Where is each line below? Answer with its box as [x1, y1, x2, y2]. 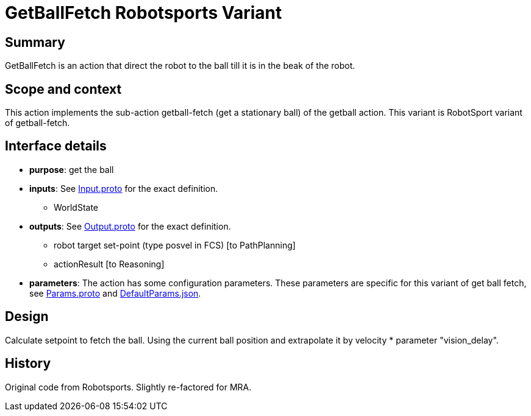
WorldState [54, 202, 99, 213]
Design [5, 309, 49, 325]
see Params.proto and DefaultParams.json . [29, 287, 201, 298]
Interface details [5, 138, 107, 154]
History [5, 356, 51, 372]
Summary [5, 34, 65, 50]
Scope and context [5, 81, 122, 97]
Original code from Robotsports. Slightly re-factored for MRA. [5, 381, 252, 392]
